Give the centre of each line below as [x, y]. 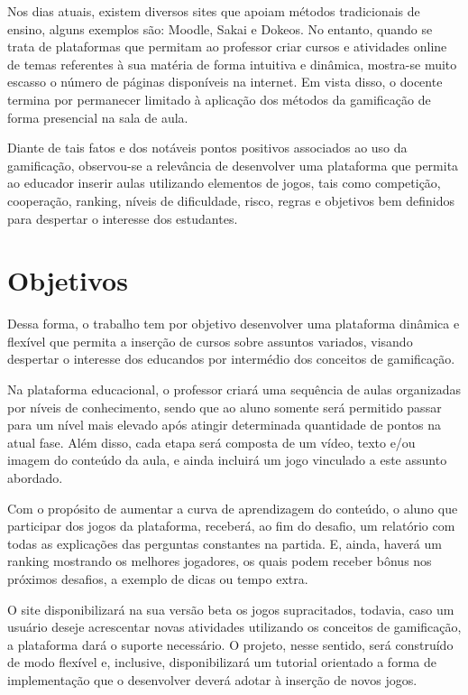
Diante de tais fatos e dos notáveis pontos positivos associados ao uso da [207, 148]
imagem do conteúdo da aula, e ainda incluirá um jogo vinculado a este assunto [227, 460]
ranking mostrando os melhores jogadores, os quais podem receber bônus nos [220, 561]
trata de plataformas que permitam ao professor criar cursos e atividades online [227, 46]
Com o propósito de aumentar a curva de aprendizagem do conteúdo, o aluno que [233, 508]
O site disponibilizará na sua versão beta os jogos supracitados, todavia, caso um [231, 609]
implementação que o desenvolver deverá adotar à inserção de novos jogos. [212, 679]
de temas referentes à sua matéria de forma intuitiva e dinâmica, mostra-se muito [232, 64]
